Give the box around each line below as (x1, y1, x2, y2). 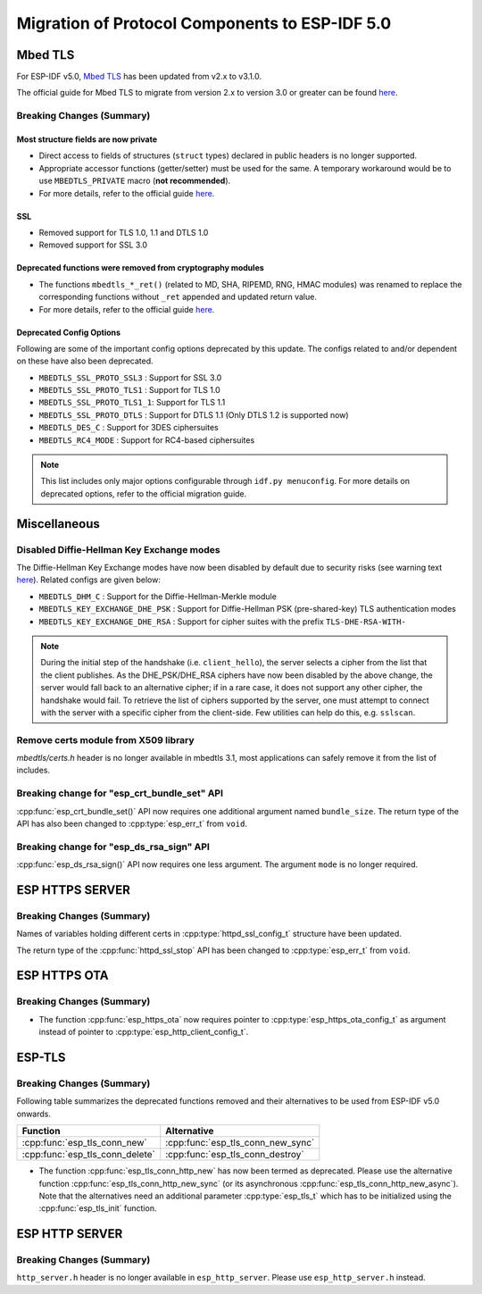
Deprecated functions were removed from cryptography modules (16, 263, 265, 273)
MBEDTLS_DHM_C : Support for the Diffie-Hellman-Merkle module (38, 590, 277, 602)
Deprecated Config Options (16, 327, 120, 338)
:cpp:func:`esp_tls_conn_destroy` (165, 1148, 304, 1161)
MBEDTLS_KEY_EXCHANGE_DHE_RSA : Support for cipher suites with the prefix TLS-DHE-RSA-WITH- (38, 616, 406, 627)
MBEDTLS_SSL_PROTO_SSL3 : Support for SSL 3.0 (38, 372, 222, 383)
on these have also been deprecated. (16, 355, 154, 366)
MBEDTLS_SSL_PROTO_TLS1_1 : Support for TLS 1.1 (38, 397, 226, 408)
